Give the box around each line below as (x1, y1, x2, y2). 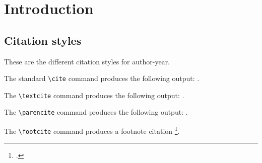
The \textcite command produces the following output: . (4, 90, 184, 100)
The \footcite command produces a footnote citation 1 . (4, 124, 180, 136)
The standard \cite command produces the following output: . (4, 73, 200, 84)
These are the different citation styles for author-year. (4, 56, 170, 66)
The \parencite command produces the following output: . (4, 107, 188, 117)
